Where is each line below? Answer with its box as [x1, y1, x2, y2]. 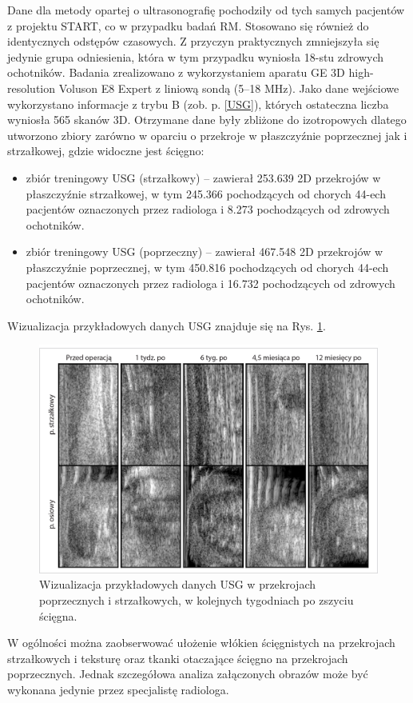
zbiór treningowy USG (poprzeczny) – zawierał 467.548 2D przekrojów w [26, 243, 383, 260]
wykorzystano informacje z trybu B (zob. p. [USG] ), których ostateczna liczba [7, 95, 389, 112]
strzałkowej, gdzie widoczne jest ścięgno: [7, 142, 205, 159]
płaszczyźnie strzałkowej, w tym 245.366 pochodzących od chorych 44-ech [26, 185, 386, 202]
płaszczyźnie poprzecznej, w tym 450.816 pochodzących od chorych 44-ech [26, 258, 389, 275]
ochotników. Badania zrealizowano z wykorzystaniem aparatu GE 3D [7, 64, 345, 81]
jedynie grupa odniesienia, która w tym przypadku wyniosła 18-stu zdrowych [7, 48, 384, 65]
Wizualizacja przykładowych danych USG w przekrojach [39, 576, 316, 593]
